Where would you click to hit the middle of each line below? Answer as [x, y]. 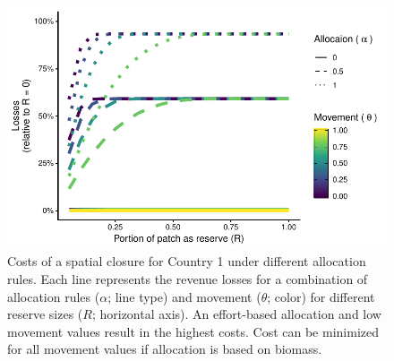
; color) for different [321, 296]
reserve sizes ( [45, 314]
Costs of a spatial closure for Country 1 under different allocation [187, 261]
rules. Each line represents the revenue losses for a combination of [188, 279]
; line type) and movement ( [184, 296]
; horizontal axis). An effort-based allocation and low [236, 314]
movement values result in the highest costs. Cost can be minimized [193, 331]
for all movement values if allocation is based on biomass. [165, 349]
